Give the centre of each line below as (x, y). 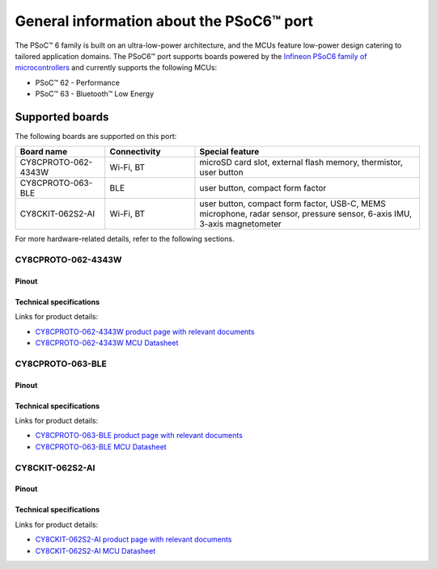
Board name (44, 152)
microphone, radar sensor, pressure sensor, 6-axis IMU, (306, 214)
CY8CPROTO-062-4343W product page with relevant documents (145, 331)
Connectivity (135, 152)
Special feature (229, 152)
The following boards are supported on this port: (96, 137)
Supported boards (62, 117)
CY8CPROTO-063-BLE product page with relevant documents (139, 436)
